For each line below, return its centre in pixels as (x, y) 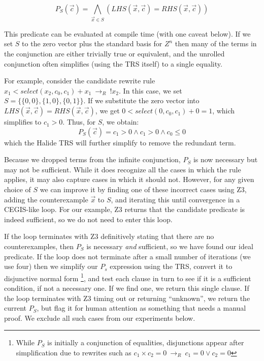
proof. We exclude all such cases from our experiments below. (100, 318)
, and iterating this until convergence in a (175, 199)
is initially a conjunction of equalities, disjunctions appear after (146, 342)
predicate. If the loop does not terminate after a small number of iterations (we (127, 256)
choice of (18, 189)
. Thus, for (79, 122)
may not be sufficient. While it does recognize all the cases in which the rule (123, 169)
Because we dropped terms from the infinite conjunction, (92, 159)
